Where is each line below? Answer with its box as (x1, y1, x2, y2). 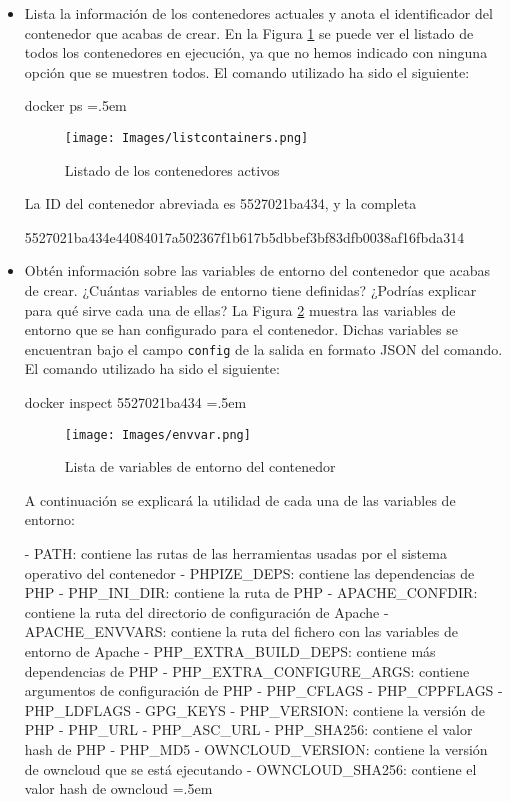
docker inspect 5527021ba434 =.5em (24, 392, 247, 413)
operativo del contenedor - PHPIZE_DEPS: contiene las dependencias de (24, 562, 475, 583)
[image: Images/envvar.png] (64, 427, 251, 442)
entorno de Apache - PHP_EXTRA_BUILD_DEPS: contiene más (24, 641, 436, 662)
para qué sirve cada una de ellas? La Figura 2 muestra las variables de (24, 299, 456, 320)
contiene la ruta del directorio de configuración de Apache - (24, 601, 389, 622)
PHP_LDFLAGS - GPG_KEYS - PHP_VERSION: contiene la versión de (24, 699, 485, 720)
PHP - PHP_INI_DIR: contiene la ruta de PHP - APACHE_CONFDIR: (24, 582, 478, 603)
